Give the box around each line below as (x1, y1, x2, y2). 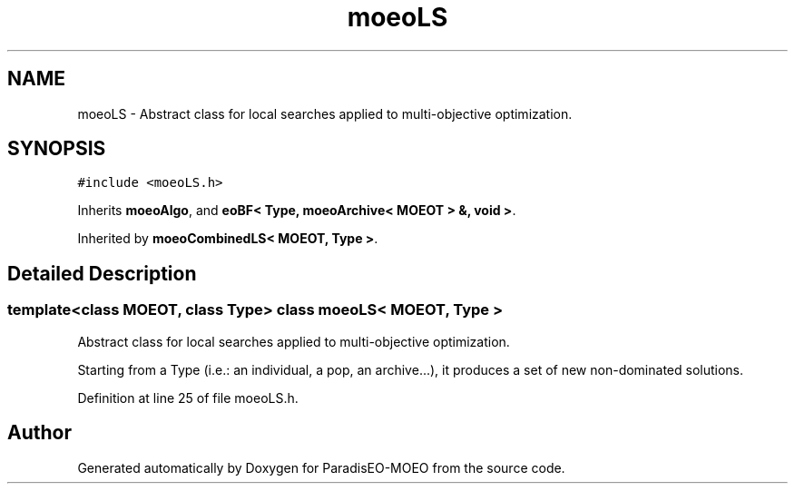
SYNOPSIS (7, 137, 106, 161)
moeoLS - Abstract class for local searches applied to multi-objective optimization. (77, 105, 573, 122)
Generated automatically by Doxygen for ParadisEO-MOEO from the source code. (77, 459, 565, 476)
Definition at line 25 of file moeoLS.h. (77, 389, 299, 406)
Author (7, 421, 72, 445)
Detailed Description (7, 261, 197, 285)
